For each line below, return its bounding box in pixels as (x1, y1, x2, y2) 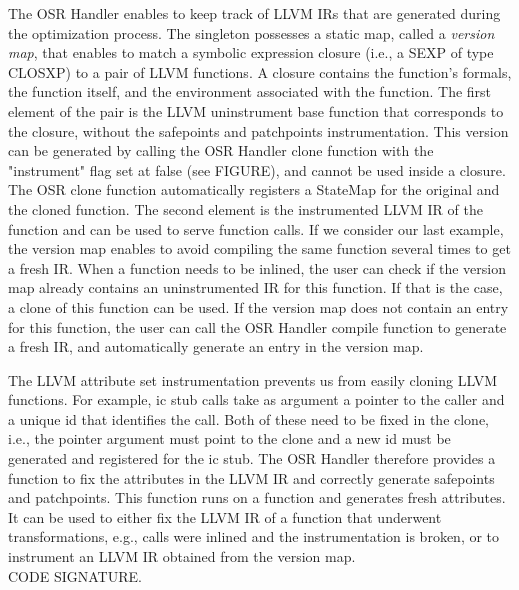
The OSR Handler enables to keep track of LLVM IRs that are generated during (8, 3, 501, 23)
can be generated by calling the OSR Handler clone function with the (8, 140, 434, 161)
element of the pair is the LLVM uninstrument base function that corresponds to (8, 100, 504, 121)
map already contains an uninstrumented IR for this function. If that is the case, (8, 277, 503, 298)
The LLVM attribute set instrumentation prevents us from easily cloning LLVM (8, 369, 497, 390)
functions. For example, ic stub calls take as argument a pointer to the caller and (8, 389, 505, 410)
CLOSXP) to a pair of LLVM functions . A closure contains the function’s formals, (8, 61, 512, 82)
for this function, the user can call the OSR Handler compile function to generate (8, 316, 507, 337)
